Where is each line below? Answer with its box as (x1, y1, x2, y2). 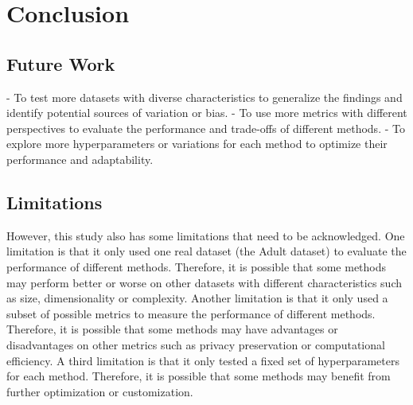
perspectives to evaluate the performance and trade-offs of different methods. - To (6, 119, 405, 136)
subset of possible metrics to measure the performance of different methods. (6, 305, 376, 321)
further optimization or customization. (6, 383, 193, 399)
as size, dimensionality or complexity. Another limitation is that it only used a (6, 290, 388, 306)
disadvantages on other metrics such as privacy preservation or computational (6, 336, 385, 352)
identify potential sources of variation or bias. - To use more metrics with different (6, 104, 407, 121)
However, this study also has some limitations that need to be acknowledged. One (6, 227, 405, 243)
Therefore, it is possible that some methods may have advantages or (6, 321, 338, 337)
